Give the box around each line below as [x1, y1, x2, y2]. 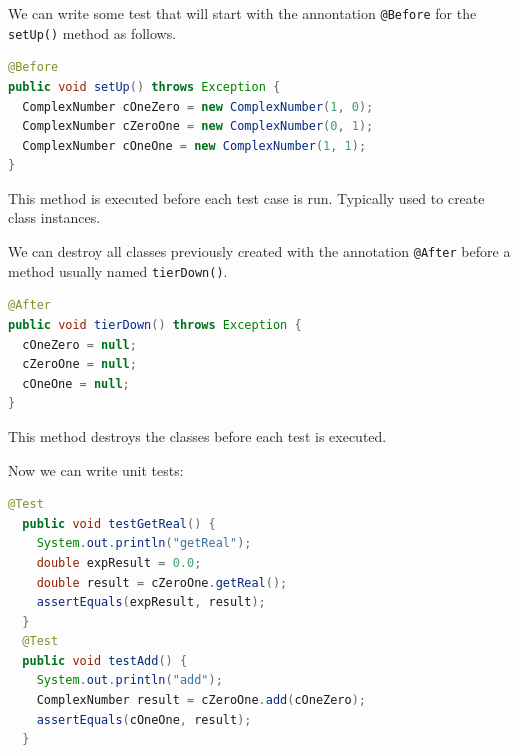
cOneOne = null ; [22, 376, 130, 391]
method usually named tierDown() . [8, 260, 228, 281]
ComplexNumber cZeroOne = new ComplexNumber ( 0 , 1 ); [22, 119, 374, 134]
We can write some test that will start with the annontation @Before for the [8, 3, 477, 23]
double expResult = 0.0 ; [36, 555, 202, 570]
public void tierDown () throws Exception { [8, 317, 302, 332]
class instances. [8, 207, 101, 228]
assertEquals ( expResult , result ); [36, 595, 266, 610]
